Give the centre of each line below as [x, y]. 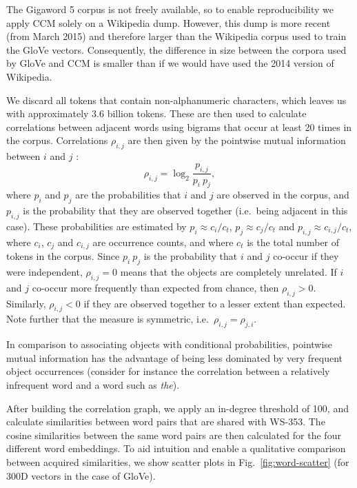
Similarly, [26, 303]
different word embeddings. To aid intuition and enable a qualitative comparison [176, 448]
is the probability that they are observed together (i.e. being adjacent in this [185, 211]
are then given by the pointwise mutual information [237, 140]
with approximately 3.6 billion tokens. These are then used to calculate [156, 113]
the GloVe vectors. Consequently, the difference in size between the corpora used [176, 49]
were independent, [44, 272]
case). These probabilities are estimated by [96, 226]
